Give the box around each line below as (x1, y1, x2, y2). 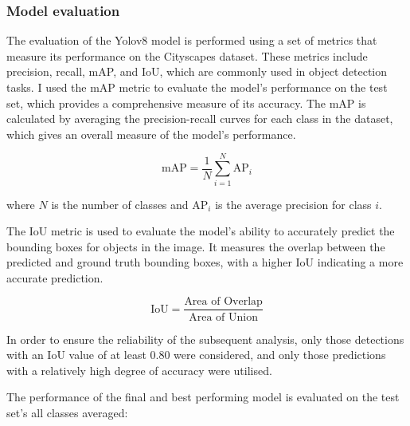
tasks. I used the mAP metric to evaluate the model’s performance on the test (6, 79, 388, 95)
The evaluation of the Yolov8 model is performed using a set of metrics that (6, 32, 377, 49)
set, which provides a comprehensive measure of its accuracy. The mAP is (6, 94, 366, 111)
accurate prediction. (6, 269, 103, 286)
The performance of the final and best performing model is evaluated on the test (6, 389, 400, 405)
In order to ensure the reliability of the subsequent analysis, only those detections (6, 330, 404, 347)
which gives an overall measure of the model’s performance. (6, 125, 296, 142)
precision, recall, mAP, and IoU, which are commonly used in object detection (6, 63, 388, 80)
